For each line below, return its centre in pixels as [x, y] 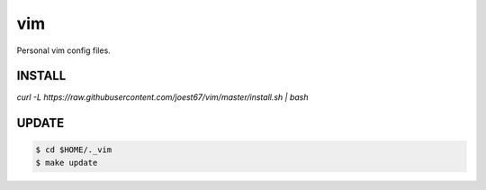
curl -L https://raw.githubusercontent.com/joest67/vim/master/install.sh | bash [162, 97]
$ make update [67, 163]
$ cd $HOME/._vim [74, 150]
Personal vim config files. [64, 50]
